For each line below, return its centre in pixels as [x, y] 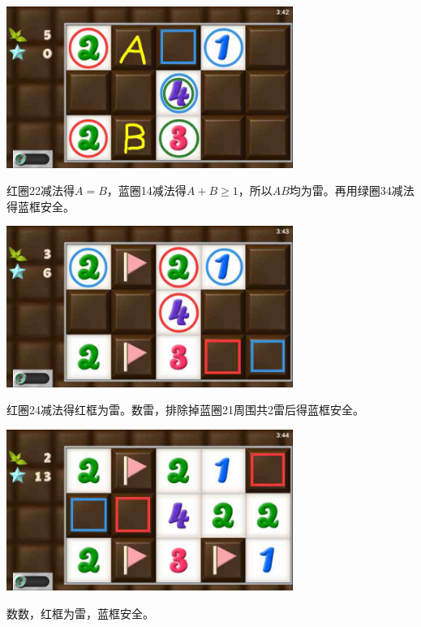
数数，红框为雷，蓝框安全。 [80, 613]
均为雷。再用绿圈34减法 [352, 190]
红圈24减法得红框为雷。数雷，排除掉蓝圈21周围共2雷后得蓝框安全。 [185, 410]
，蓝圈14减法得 [146, 190]
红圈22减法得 [41, 190]
